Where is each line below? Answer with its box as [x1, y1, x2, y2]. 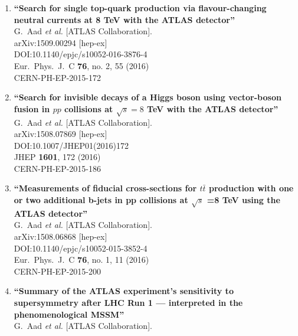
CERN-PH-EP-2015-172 [14, 71, 101, 83]
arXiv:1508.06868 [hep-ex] [14, 230, 107, 243]
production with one [209, 182, 294, 194]
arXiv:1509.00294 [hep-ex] [14, 36, 107, 48]
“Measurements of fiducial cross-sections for [14, 182, 197, 194]
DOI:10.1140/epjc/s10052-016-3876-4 [14, 48, 148, 60]
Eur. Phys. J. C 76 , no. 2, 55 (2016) [14, 59, 149, 71]
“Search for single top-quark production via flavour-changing [14, 2, 267, 14]
